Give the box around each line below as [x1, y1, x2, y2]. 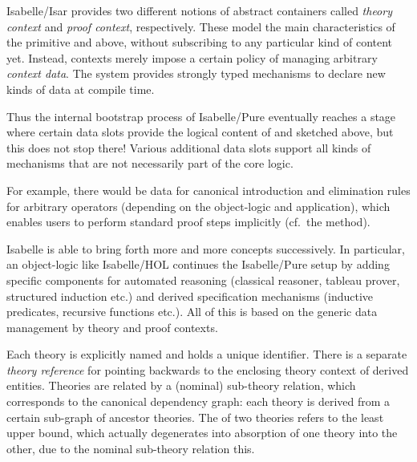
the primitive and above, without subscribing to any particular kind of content [6, 34, 393, 51]
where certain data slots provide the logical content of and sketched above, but [6, 124, 394, 140]
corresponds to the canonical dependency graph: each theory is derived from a [6, 393, 391, 410]
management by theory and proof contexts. [6, 318, 218, 335]
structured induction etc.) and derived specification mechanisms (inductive [6, 287, 374, 304]
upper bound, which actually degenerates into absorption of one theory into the [6, 424, 398, 441]
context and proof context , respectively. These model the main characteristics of [6, 18, 395, 34]
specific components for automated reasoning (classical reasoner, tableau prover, [6, 271, 400, 288]
